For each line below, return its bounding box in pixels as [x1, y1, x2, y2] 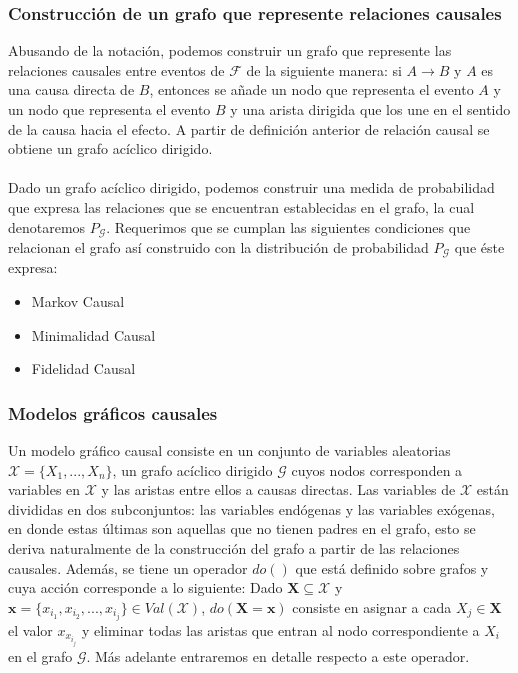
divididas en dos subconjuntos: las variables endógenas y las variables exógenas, [8, 498, 495, 519]
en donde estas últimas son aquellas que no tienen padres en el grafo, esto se [8, 518, 476, 539]
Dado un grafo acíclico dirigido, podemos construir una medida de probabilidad [8, 177, 495, 198]
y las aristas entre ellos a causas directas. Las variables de [101, 479, 456, 500]
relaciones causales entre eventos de [8, 59, 225, 80]
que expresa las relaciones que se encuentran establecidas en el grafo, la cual [8, 196, 475, 217]
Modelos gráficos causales [8, 400, 218, 425]
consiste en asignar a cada [292, 596, 452, 617]
